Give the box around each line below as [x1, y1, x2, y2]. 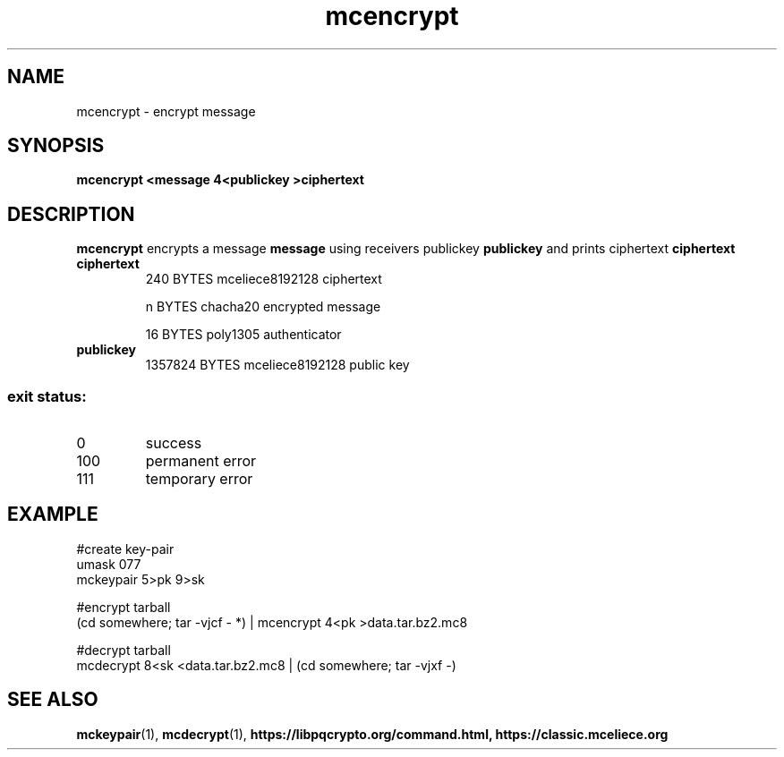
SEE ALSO [7, 688, 98, 711]
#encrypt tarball [76, 599, 171, 615]
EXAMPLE [7, 503, 98, 526]
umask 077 [76, 556, 141, 572]
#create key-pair [76, 540, 175, 557]
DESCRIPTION [7, 202, 135, 225]
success [145, 434, 202, 453]
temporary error [145, 470, 253, 489]
